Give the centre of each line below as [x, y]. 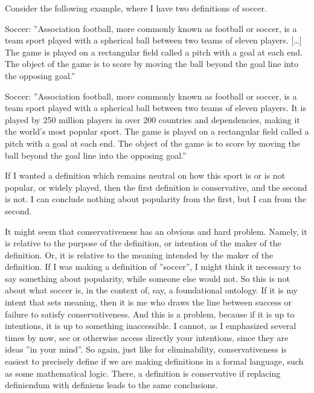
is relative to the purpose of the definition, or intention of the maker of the [143, 243]
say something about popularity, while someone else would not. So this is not [147, 278]
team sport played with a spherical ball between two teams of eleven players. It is [155, 108]
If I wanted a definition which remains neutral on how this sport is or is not [145, 175]
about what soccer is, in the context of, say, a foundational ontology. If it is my [151, 290]
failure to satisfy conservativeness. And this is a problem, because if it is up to [150, 314]
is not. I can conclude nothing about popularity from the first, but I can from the [155, 199]
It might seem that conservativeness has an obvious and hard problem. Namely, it [156, 231]
